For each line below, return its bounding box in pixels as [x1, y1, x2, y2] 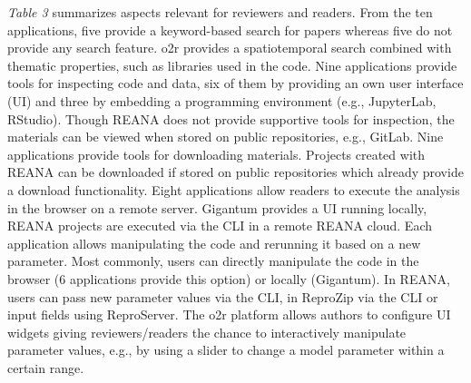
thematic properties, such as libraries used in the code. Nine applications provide [7, 55, 457, 74]
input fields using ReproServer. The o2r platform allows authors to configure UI [7, 305, 451, 324]
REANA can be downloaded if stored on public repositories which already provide [7, 162, 464, 182]
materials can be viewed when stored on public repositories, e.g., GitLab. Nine [7, 127, 444, 146]
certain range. [7, 358, 84, 377]
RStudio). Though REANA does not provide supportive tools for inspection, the [7, 109, 455, 128]
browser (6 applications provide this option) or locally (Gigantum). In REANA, [7, 269, 450, 288]
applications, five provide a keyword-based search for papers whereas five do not [7, 20, 453, 39]
